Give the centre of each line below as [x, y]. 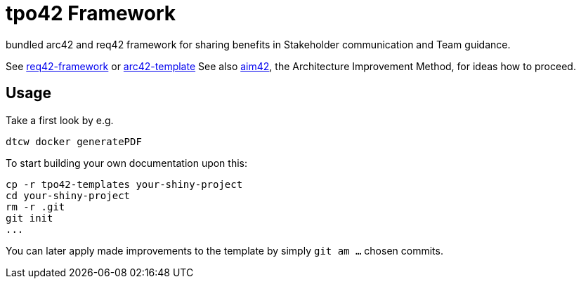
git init [30, 218]
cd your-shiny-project [68, 195]
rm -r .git [35, 207]
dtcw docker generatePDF [74, 141]
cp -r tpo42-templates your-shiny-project [124, 184]
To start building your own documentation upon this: [127, 163]
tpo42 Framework [91, 13]
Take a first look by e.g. [60, 120]
